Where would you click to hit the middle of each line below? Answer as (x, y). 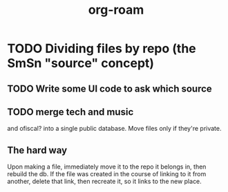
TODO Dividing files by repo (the (102, 49)
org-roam (116, 10)
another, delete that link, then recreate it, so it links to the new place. (104, 182)
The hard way (37, 150)
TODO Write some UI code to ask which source (110, 88)
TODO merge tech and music (70, 112)
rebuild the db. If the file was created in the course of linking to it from (107, 174)
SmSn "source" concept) (80, 63)
